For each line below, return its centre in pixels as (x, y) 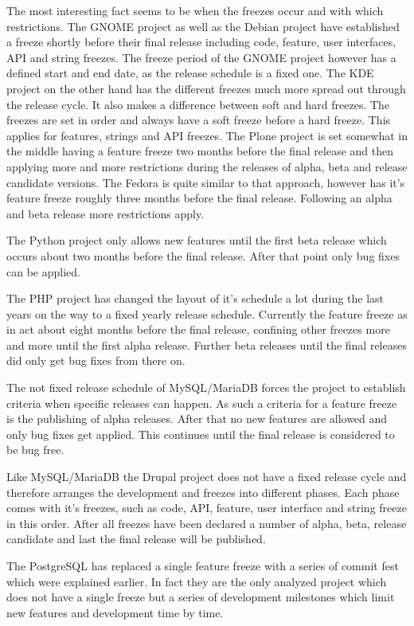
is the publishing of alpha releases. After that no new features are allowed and (197, 419)
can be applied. (43, 271)
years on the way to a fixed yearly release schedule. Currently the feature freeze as (207, 313)
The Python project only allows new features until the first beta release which (197, 240)
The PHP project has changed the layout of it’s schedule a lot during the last (195, 298)
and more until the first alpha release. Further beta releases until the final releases (207, 344)
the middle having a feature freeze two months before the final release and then (200, 151)
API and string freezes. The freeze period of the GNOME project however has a (201, 57)
